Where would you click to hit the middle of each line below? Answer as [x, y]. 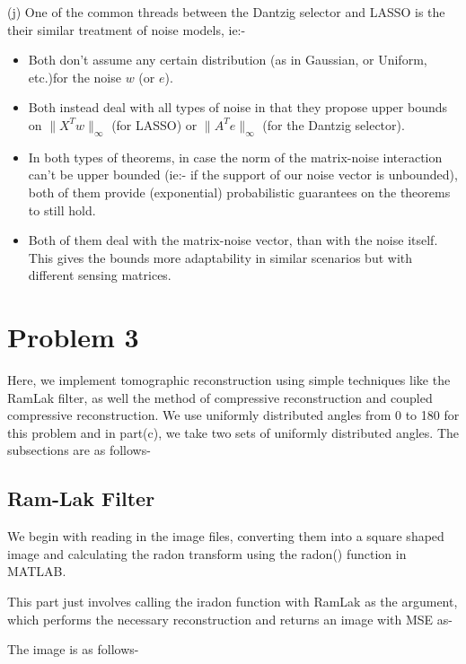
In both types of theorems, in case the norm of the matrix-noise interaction [235, 157]
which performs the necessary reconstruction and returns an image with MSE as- [230, 619]
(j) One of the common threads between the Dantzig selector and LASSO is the [226, 12]
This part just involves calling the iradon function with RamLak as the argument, [233, 601]
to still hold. [62, 210]
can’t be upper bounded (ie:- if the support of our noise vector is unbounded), [243, 175]
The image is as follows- [73, 649]
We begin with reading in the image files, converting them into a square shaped [226, 536]
